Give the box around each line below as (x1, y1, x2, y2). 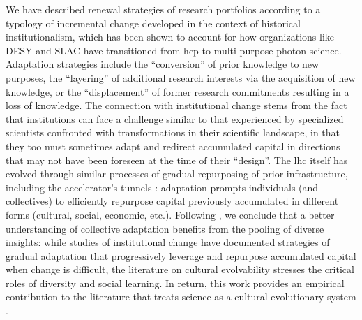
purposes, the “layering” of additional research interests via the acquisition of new (6, 70, 356, 85)
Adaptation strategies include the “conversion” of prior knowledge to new (6, 57, 319, 71)
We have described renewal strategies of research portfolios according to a (6, 2, 321, 16)
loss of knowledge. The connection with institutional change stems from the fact (6, 98, 347, 112)
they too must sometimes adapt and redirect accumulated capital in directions (6, 138, 340, 153)
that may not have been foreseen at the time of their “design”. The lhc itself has (6, 152, 348, 167)
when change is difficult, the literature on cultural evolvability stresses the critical (6, 262, 354, 277)
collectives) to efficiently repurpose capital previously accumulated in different (6, 194, 339, 208)
